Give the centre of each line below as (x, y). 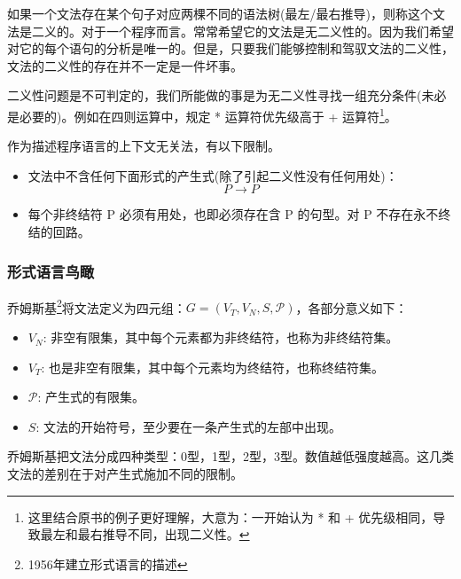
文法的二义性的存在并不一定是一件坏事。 (125, 65)
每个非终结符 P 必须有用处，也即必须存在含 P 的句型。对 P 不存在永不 (233, 214)
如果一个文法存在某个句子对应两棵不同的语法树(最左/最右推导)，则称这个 (220, 13)
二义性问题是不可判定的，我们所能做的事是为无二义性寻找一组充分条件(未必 (227, 95)
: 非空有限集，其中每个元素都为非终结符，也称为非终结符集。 (221, 337)
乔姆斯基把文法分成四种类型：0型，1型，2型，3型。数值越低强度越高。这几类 (230, 456)
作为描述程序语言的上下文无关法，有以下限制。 (144, 146)
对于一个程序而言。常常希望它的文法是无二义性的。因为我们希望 (267, 31)
